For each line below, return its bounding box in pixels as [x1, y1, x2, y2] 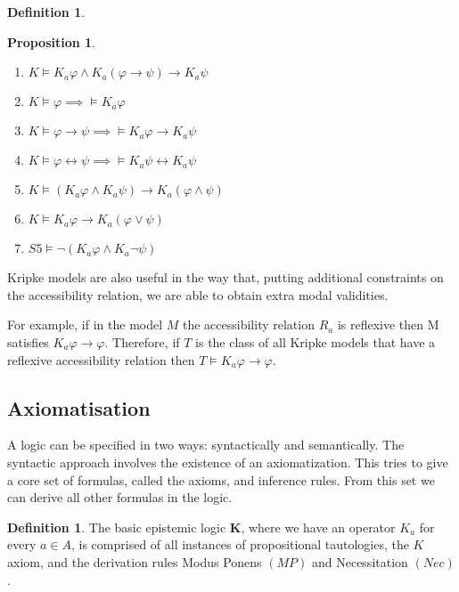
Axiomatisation [7, 393, 151, 421]
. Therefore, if [104, 332, 180, 351]
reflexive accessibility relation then [7, 350, 195, 369]
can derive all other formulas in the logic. [7, 488, 233, 507]
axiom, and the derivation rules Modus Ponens [7, 552, 262, 571]
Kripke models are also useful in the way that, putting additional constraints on [7, 268, 444, 287]
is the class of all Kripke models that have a [195, 332, 436, 351]
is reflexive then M [337, 315, 439, 334]
